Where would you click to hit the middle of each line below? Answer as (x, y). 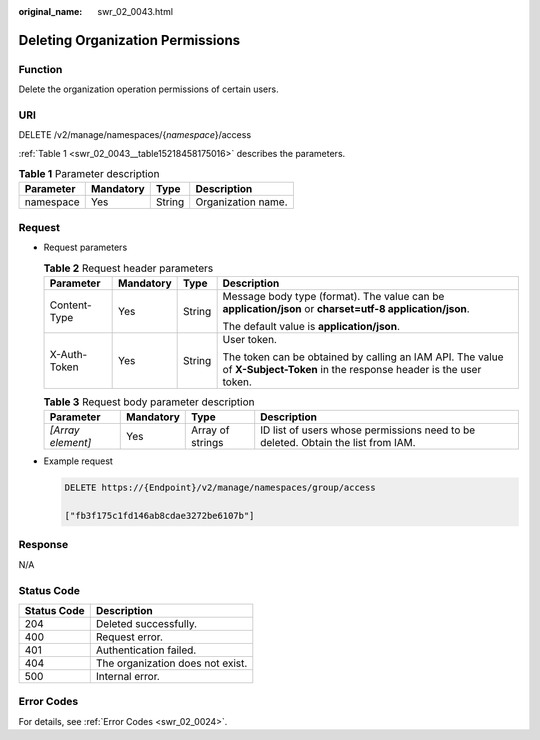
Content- (70, 305)
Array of (210, 430)
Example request (78, 461)
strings (207, 443)
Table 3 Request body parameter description (149, 402)
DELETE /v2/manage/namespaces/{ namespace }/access (135, 135)
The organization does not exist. (171, 663)
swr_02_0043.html (135, 11)
